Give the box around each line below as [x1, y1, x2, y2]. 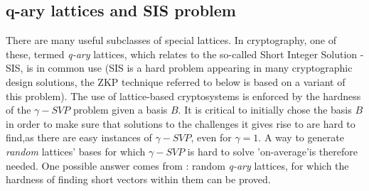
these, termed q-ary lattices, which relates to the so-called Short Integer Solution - [6, 46, 364, 61]
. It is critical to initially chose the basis [178, 102, 352, 117]
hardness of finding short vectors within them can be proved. [6, 172, 271, 187]
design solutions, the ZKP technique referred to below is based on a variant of [6, 74, 346, 89]
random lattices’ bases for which [6, 143, 146, 158]
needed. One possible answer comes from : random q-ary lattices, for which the [6, 158, 349, 173]
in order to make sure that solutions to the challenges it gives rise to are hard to [6, 116, 355, 131]
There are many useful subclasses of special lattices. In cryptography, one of [6, 33, 337, 48]
